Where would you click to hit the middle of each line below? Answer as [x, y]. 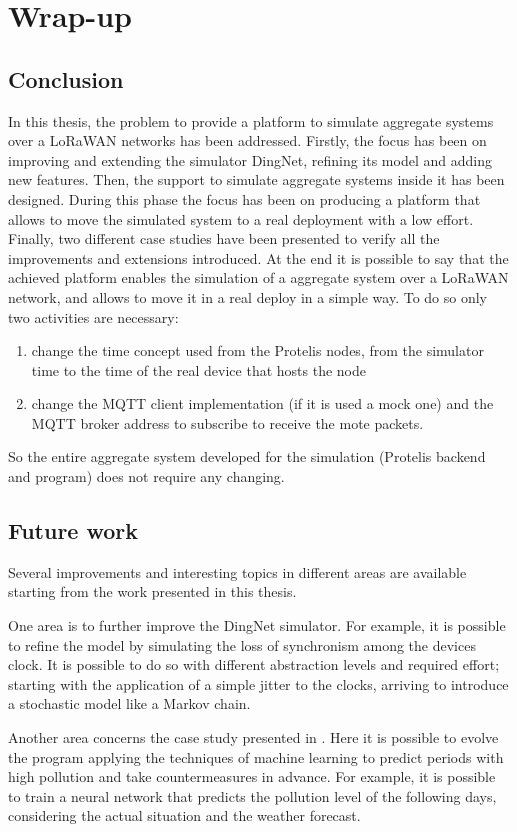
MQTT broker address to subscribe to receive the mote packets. [227, 422]
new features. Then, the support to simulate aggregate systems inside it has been [256, 179]
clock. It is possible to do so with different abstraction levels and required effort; [254, 664]
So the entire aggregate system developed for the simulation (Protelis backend [247, 456]
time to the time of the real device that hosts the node [199, 369]
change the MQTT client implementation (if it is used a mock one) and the [262, 403]
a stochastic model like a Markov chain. [129, 703]
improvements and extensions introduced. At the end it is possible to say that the [258, 257]
